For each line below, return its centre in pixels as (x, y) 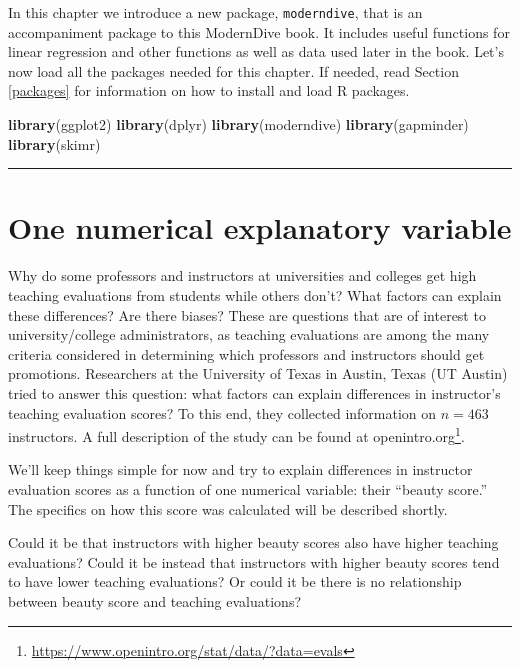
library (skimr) (54, 143)
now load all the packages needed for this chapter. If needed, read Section (233, 70)
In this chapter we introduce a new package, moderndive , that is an (215, 12)
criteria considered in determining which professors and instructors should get (246, 353)
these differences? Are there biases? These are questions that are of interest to (247, 314)
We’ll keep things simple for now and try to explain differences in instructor (240, 469)
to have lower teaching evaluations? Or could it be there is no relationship (235, 581)
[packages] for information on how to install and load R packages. (209, 90)
